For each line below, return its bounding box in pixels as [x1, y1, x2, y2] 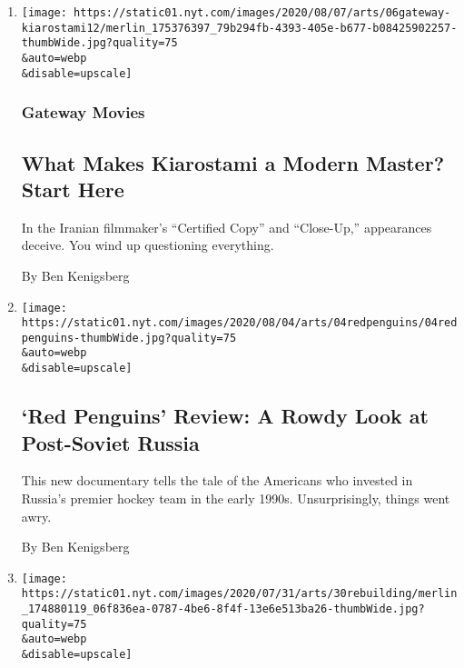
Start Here [21, 174, 124, 203]
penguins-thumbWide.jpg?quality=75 [21, 331, 237, 344]
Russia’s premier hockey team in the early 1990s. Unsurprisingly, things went [21, 488, 450, 507]
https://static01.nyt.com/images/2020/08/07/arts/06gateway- [74, 6, 451, 19]
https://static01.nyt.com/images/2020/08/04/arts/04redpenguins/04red [21, 316, 458, 330]
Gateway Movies [21, 101, 145, 124]
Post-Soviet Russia [21, 428, 200, 456]
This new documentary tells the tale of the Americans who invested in [21, 471, 413, 490]
